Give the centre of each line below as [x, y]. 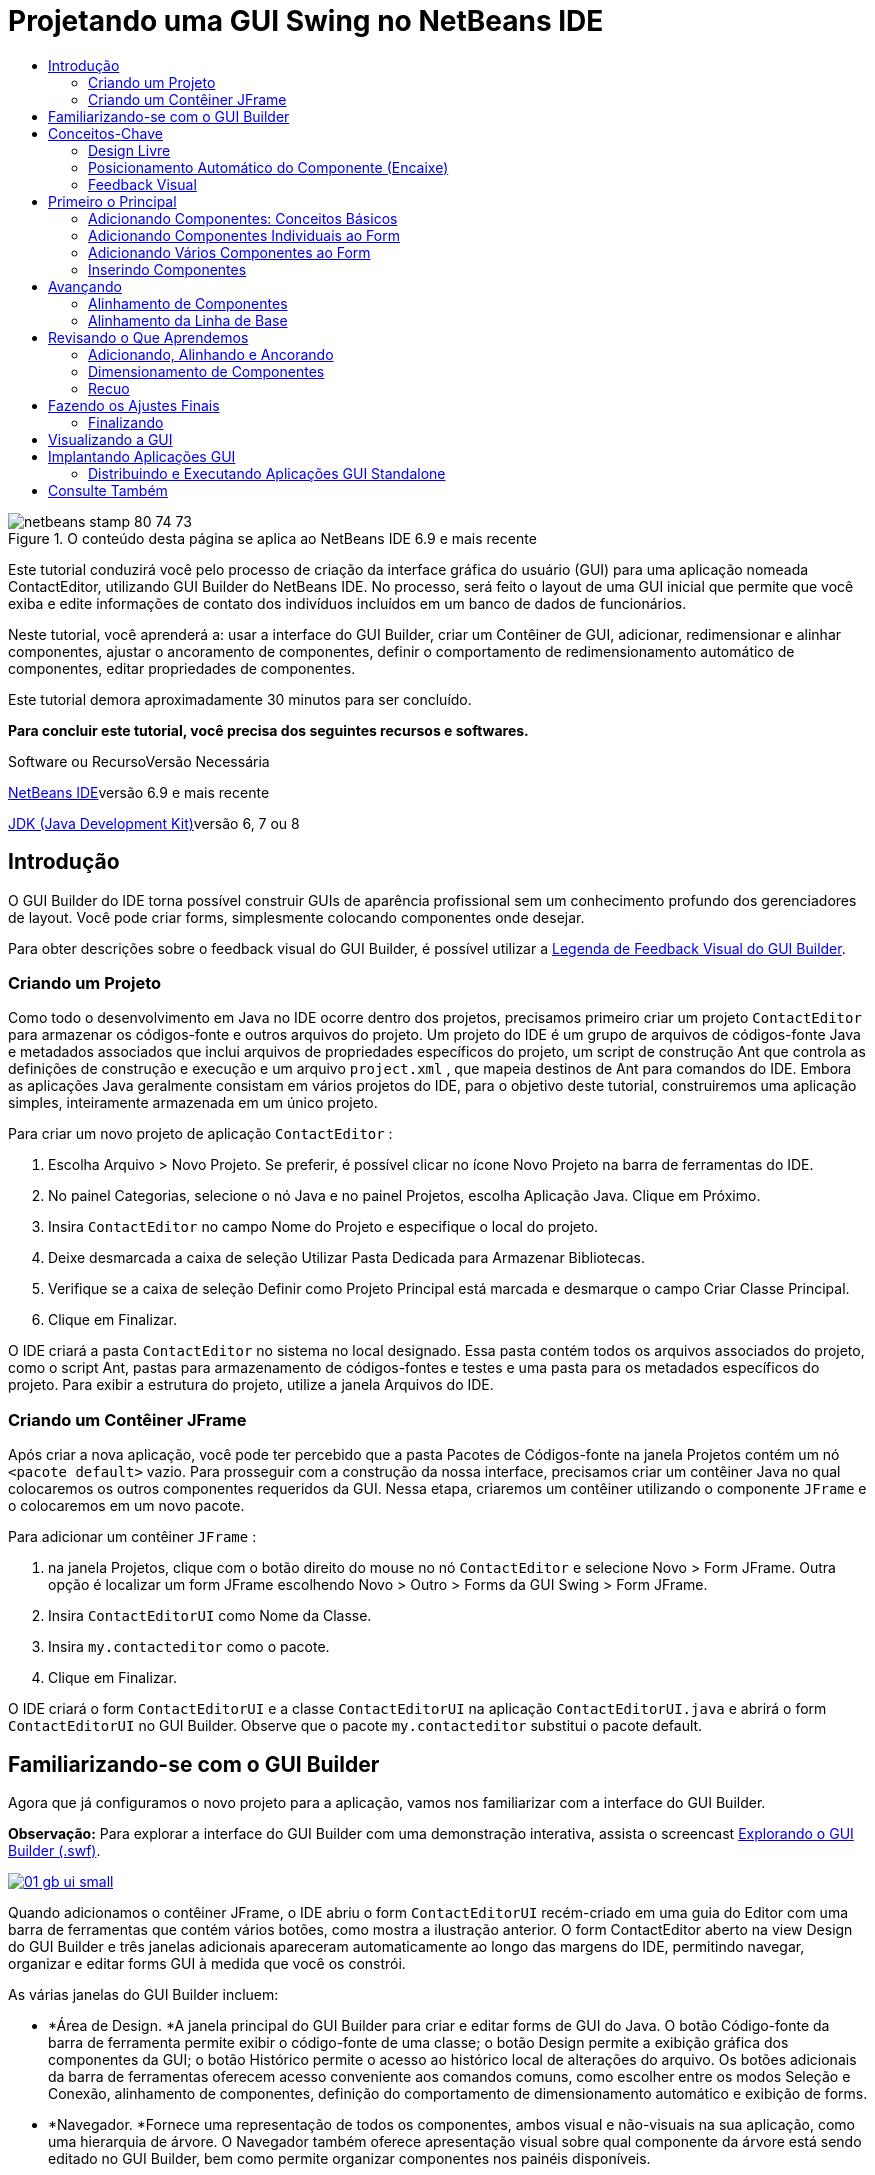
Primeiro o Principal [112, 201]
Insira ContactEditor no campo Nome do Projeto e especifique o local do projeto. [323, 1227]
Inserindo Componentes [167, 269]
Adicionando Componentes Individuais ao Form [244, 235]
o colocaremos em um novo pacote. [126, 1506]
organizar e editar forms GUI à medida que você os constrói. [207, 1963]
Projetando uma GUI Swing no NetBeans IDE [306, 21]
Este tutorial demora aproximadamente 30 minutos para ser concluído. [240, 699]
